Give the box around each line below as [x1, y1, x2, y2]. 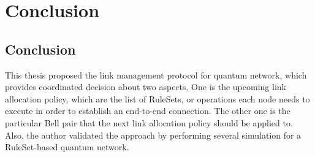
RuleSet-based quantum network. [5, 140, 129, 153]
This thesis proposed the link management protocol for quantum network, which [5, 68, 307, 81]
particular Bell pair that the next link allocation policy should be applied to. [5, 116, 293, 129]
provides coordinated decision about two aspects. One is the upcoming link [5, 80, 286, 93]
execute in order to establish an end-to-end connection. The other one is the [5, 104, 290, 117]
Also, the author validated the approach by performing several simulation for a [5, 128, 302, 141]
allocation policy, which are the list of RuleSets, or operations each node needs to [5, 92, 310, 105]
